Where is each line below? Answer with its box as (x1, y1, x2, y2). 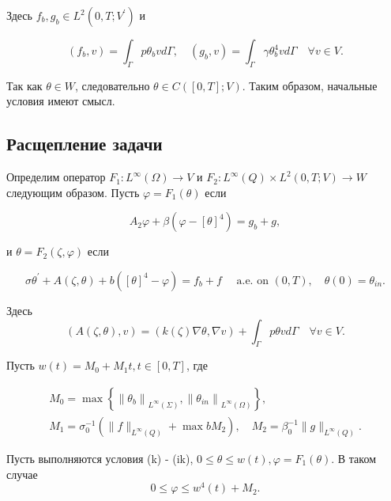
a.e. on (236, 275, 269, 287)
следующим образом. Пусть (6, 184, 140, 200)
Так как (6, 77, 43, 93)
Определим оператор (6, 169, 106, 185)
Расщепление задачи (6, 131, 163, 156)
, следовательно (75, 77, 150, 93)
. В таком (331, 450, 377, 467)
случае (6, 465, 38, 482)
